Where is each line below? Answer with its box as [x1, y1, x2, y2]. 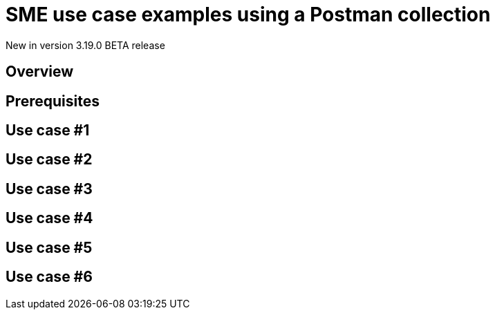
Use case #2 [6, 151, 93, 169]
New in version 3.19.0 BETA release [6, 39, 165, 51]
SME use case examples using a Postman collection [6, 3, 491, 26]
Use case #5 [6, 238, 93, 256]
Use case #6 [6, 268, 93, 286]
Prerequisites [6, 92, 100, 110]
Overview [6, 63, 74, 81]
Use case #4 [6, 209, 93, 227]
